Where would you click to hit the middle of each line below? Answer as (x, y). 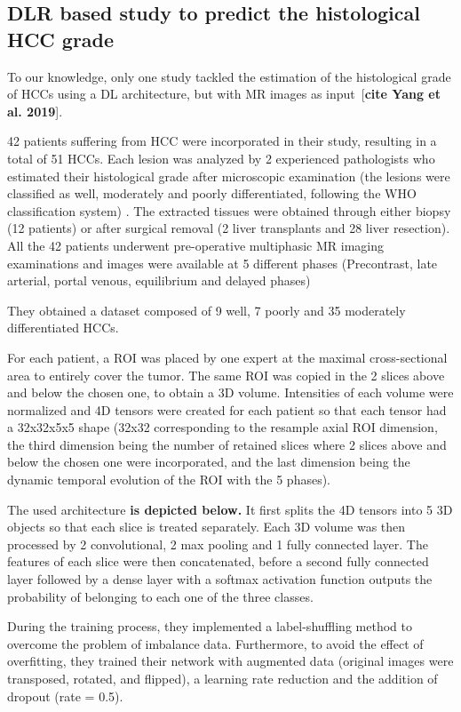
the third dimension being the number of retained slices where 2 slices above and (227, 444)
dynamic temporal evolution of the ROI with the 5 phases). (169, 480)
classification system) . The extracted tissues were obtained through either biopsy (229, 210)
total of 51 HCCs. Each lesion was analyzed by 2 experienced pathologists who (221, 158)
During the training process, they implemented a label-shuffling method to (210, 626)
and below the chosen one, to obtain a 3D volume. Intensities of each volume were (230, 392)
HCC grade (61, 39)
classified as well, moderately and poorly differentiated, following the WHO (212, 193)
